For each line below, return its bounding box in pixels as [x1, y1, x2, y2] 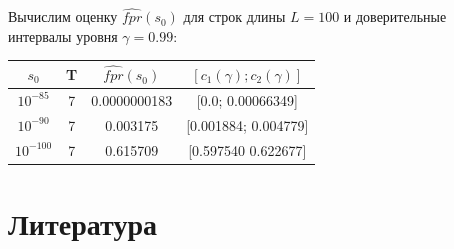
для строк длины [183, 6, 286, 27]
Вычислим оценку [8, 6, 118, 27]
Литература [8, 202, 157, 243]
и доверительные [343, 6, 447, 27]
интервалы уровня [8, 25, 118, 46]
